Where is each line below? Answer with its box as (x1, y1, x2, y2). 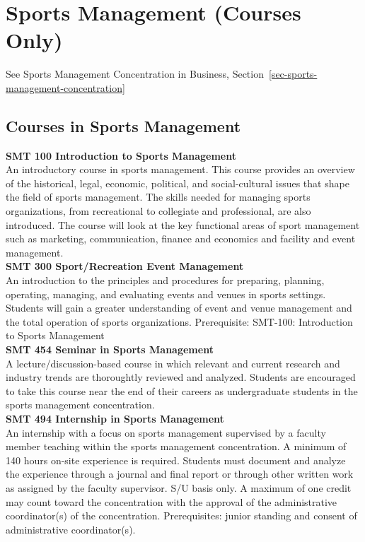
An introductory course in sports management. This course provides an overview (6, 162, 355, 177)
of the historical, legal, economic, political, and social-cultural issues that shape (6, 175, 349, 190)
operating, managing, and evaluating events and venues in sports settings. (6, 286, 326, 301)
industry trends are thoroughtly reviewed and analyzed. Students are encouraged (6, 370, 356, 384)
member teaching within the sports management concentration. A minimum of (6, 439, 347, 454)
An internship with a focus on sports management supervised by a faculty (6, 425, 326, 440)
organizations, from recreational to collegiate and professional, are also (6, 204, 311, 218)
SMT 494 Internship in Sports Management (6, 411, 224, 425)
